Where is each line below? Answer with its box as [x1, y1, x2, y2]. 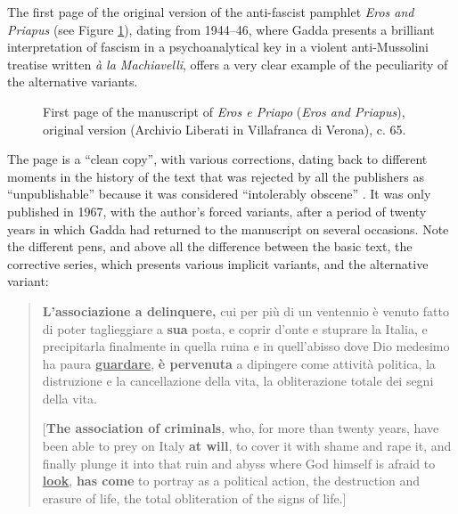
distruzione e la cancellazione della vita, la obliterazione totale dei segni [42, 371, 434, 390]
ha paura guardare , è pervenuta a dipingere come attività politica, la [42, 354, 436, 372]
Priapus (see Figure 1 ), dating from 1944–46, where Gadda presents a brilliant [7, 20, 435, 38]
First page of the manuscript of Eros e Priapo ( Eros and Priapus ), [43, 102, 405, 120]
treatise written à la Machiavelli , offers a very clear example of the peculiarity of [7, 54, 448, 73]
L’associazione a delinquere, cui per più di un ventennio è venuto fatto [42, 301, 449, 320]
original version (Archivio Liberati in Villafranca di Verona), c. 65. [43, 119, 406, 138]
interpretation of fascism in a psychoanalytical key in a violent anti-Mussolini [7, 37, 429, 56]
